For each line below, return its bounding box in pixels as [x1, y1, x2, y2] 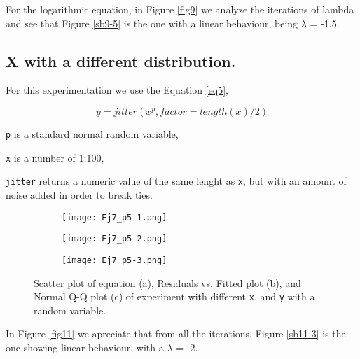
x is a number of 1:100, [6, 150, 104, 164]
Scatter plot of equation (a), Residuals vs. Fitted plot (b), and [34, 275, 301, 290]
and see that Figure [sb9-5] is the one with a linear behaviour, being [6, 15, 298, 30]
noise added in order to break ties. [6, 187, 153, 202]
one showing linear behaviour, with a [6, 339, 164, 354]
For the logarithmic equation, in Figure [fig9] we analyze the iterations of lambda [6, 2, 354, 16]
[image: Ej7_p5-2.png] [62, 234, 167, 244]
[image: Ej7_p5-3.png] [62, 255, 167, 265]
